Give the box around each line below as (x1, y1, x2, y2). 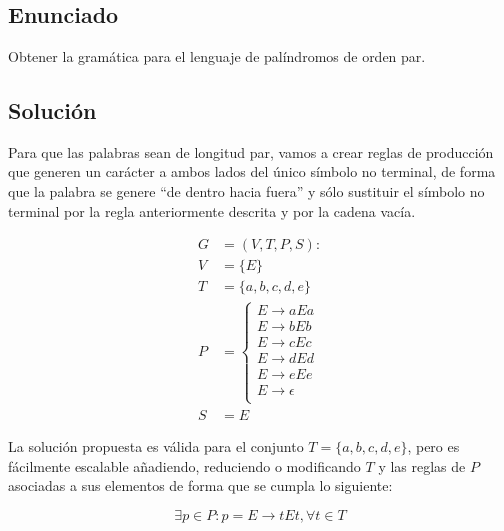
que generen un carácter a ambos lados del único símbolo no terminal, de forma (8, 161, 496, 182)
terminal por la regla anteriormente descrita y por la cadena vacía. (8, 200, 416, 221)
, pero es (407, 436, 460, 457)
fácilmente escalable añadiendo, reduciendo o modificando (8, 455, 361, 476)
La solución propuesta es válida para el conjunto (8, 436, 304, 457)
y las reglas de (378, 455, 466, 476)
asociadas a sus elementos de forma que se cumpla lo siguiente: (8, 475, 393, 496)
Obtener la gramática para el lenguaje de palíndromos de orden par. (8, 46, 426, 66)
